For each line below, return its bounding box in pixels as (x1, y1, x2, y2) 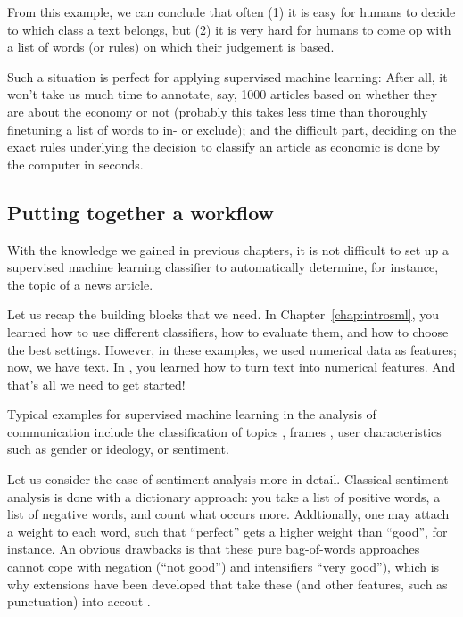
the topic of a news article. (7, 275, 153, 293)
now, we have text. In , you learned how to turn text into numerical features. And (7, 358, 456, 376)
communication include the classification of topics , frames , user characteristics (7, 422, 442, 440)
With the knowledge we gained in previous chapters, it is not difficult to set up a (7, 240, 450, 259)
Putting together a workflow (7, 198, 275, 226)
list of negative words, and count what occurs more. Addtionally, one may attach (7, 505, 450, 523)
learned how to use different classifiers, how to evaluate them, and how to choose (7, 322, 449, 341)
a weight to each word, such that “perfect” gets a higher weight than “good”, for (7, 522, 448, 540)
